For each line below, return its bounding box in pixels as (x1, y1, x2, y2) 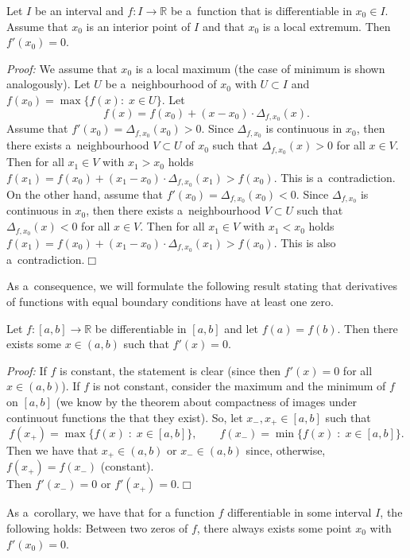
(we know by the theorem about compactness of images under (56, 393, 358, 409)
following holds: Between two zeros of (6, 520, 188, 537)
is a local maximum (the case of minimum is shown (135, 60, 385, 76)
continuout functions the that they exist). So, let (6, 409, 243, 425)
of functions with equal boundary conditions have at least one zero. (6, 293, 334, 309)
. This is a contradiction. (273, 169, 396, 185)
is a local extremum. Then (262, 17, 391, 34)
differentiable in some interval (227, 504, 372, 521)
